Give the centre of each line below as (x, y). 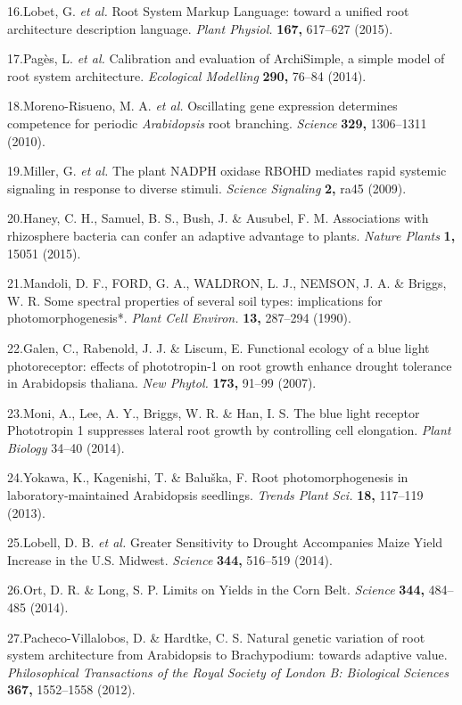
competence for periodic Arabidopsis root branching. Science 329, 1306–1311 (217, 123)
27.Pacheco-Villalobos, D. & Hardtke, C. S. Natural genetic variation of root (216, 637)
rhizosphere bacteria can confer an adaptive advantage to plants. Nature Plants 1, (231, 235)
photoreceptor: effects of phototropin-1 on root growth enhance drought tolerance (230, 365)
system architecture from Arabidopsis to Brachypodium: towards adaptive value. (227, 655)
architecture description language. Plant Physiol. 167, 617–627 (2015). (200, 28)
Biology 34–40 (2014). (66, 447)
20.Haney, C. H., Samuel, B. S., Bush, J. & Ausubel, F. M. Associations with (218, 218)
